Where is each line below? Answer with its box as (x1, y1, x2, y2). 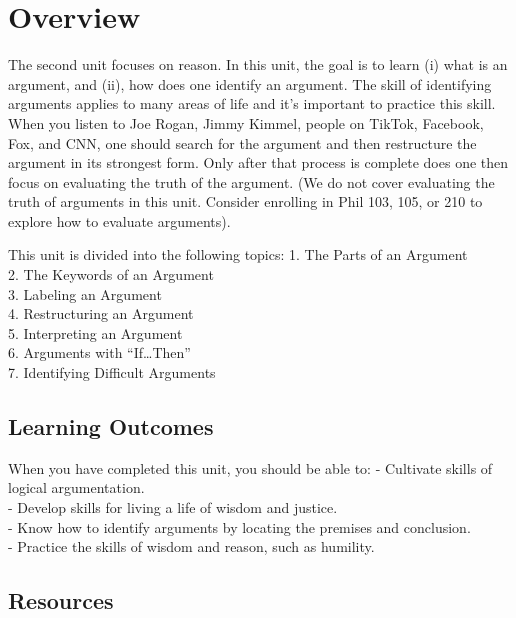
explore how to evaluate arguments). (8, 210, 231, 231)
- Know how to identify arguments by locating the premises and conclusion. (8, 516, 471, 537)
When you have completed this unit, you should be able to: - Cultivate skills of (8, 457, 493, 478)
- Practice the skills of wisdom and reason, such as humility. (8, 536, 375, 557)
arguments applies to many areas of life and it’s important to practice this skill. (8, 93, 496, 114)
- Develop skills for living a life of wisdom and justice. (8, 497, 338, 518)
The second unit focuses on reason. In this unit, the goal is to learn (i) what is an (8, 54, 508, 75)
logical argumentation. (8, 477, 145, 498)
